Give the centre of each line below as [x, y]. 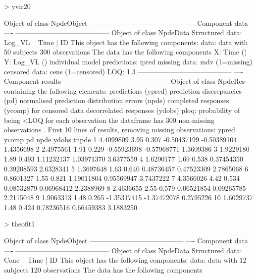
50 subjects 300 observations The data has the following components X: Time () [126, 52]
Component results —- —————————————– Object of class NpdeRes [125, 81]
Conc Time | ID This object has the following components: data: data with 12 [125, 260]
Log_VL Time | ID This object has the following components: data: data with [126, 42]
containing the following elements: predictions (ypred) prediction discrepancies [123, 90]
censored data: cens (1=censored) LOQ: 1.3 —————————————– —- [124, 71]
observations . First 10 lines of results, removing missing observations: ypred [120, 130]
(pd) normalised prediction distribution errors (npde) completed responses [117, 100]
